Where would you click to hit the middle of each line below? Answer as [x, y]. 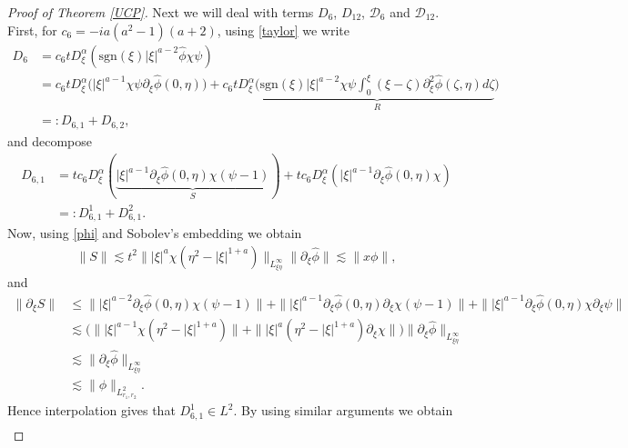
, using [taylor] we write [283, 30]
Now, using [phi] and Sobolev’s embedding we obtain [155, 233]
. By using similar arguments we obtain [343, 410]
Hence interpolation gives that [91, 410]
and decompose [50, 140]
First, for [32, 30]
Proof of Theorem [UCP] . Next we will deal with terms [161, 12]
